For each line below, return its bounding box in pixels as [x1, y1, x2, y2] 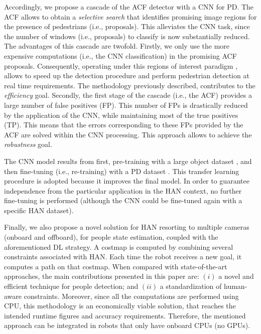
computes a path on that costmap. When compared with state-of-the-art [4, 261, 227, 271]
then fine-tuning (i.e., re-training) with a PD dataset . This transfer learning [4, 165, 239, 176]
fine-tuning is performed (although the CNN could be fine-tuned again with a [4, 195, 242, 206]
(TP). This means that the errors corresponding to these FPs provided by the [4, 119, 243, 130]
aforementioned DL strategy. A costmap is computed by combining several [4, 241, 233, 252]
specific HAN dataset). [4, 205, 74, 215]
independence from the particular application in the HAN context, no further [4, 185, 242, 196]
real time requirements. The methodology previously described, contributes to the [4, 80, 255, 90]
